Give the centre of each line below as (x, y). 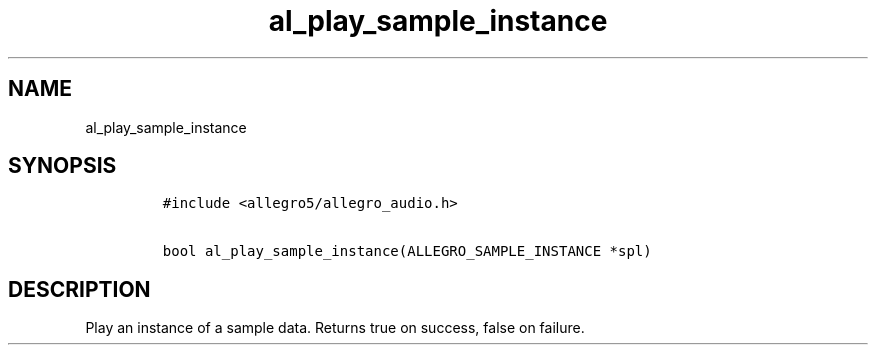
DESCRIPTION (79, 289)
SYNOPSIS (62, 166)
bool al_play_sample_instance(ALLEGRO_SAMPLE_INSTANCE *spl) (407, 251)
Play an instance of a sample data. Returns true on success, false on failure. (335, 328)
